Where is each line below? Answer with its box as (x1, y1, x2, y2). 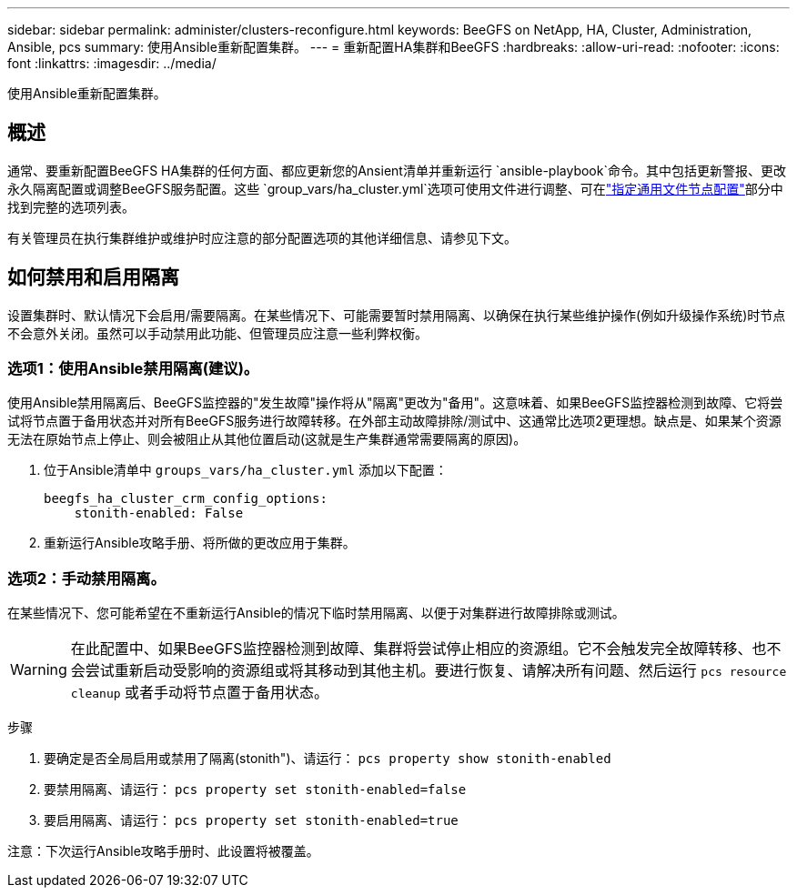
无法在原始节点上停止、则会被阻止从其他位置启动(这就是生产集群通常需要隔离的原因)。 (7, 431, 527, 447)
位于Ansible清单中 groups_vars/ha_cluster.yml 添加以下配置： (44, 462, 448, 478)
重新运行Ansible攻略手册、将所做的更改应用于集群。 (44, 535, 356, 551)
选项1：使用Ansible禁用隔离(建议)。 (7, 359, 259, 378)
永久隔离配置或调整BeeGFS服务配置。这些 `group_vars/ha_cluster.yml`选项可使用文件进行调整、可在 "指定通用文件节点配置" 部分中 (7, 180, 783, 196)
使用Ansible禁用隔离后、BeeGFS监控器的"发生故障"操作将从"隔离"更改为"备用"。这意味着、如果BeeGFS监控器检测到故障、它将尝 (7, 395, 783, 411)
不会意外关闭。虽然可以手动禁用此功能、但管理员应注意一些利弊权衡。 (7, 325, 428, 341)
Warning (10, 660, 67, 679)
